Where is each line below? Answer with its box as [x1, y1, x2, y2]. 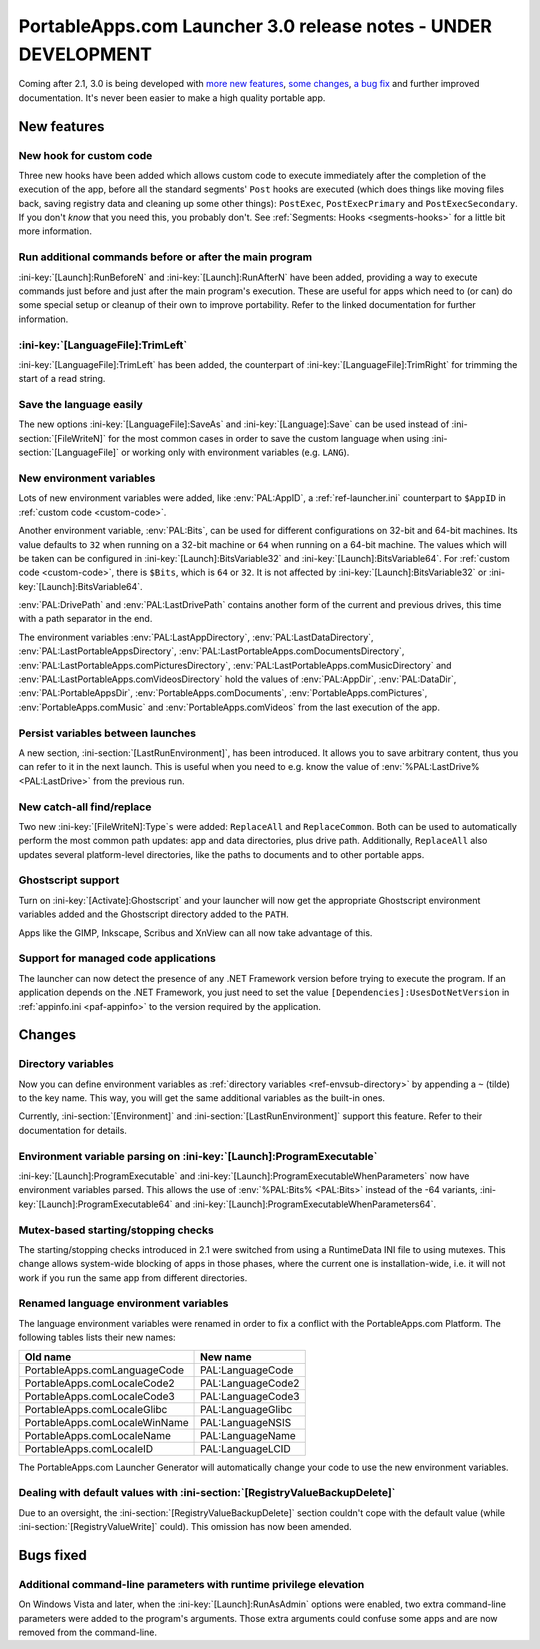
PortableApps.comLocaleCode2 [24, 1376, 175, 1390]
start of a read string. [18, 373, 106, 385]
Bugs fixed [18, 1546, 87, 1564]
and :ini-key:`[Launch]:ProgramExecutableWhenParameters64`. [174, 1198, 437, 1210]
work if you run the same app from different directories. [18, 1271, 248, 1284]
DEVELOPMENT [18, 43, 153, 65]
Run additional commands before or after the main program [18, 250, 313, 264]
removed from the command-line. [18, 1626, 157, 1639]
